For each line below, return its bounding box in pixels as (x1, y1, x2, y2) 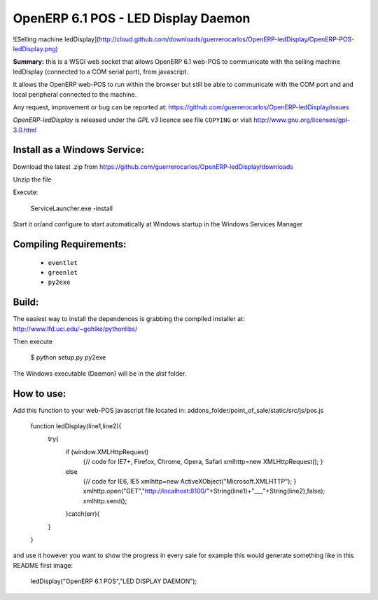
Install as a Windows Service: (13, 144, 145, 156)
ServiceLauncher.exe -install (30, 204, 113, 212)
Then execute (13, 337, 52, 346)
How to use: (13, 388, 66, 400)
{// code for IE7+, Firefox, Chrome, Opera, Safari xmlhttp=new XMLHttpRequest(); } (83, 458, 323, 466)
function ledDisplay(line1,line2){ (30, 422, 122, 430)
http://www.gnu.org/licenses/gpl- (253, 116, 350, 124)
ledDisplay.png (13, 44, 56, 53)
